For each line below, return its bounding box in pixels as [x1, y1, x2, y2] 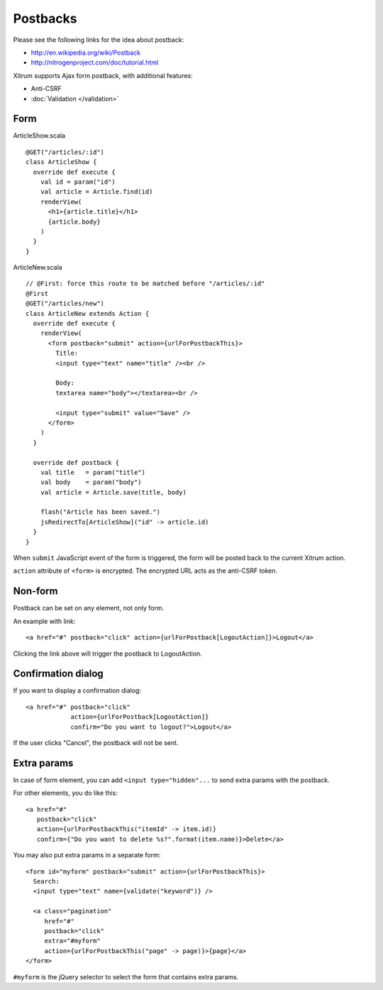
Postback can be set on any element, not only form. [13, 604, 165, 612]
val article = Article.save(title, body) [40, 488, 187, 496]
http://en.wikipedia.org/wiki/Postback [30, 48, 141, 57]
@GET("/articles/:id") [26, 148, 105, 156]
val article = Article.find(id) [40, 188, 153, 196]
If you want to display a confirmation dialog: [13, 686, 142, 695]
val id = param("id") [40, 177, 116, 186]
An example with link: [13, 617, 76, 625]
